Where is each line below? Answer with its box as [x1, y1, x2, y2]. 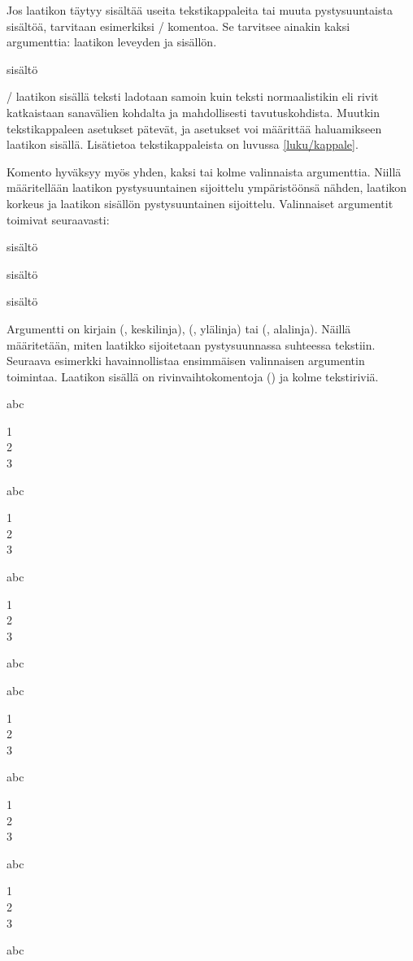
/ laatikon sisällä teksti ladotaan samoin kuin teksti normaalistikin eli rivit [7, 88, 379, 105]
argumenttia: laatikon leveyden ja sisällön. [7, 33, 217, 50]
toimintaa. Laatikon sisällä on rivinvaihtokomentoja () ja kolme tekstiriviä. [7, 367, 379, 385]
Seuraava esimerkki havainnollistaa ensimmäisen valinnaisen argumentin [7, 352, 365, 369]
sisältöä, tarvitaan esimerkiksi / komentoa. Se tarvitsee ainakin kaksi [7, 17, 350, 34]
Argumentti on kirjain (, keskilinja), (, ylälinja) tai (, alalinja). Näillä [7, 320, 351, 337]
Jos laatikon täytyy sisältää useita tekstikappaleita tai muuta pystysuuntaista [7, 2, 393, 18]
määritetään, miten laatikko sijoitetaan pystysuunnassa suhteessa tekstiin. [7, 336, 376, 353]
